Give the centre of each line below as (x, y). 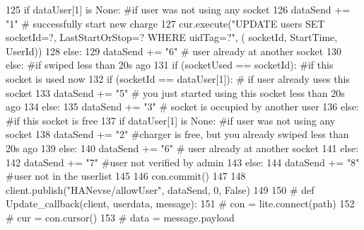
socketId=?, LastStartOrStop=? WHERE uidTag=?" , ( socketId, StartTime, (172, 37)
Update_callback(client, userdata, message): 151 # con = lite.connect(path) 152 (180, 203)
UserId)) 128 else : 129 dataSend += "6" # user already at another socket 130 (174, 51)
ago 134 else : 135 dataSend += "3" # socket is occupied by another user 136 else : (182, 107)
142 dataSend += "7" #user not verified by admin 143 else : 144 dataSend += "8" (183, 162)
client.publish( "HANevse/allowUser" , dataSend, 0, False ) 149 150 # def (160, 189)
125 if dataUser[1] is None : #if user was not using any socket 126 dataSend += (178, 9)
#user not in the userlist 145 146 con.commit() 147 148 (126, 176)
